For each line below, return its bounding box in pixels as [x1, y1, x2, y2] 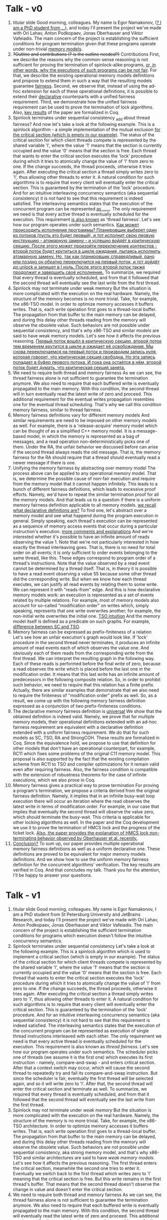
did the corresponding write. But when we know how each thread [12, 576, 147, 582]
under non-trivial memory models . [12, 46, 83, 52]
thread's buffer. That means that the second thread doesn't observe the [12, 1181, 160, 1187]
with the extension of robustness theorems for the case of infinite [12, 772, 147, 777]
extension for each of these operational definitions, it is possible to [22, 88, 158, 94]
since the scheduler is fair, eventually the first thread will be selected [12, 1075, 153, 1081]
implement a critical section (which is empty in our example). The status [12, 954, 160, 960]
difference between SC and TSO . [12, 623, 81, 630]
